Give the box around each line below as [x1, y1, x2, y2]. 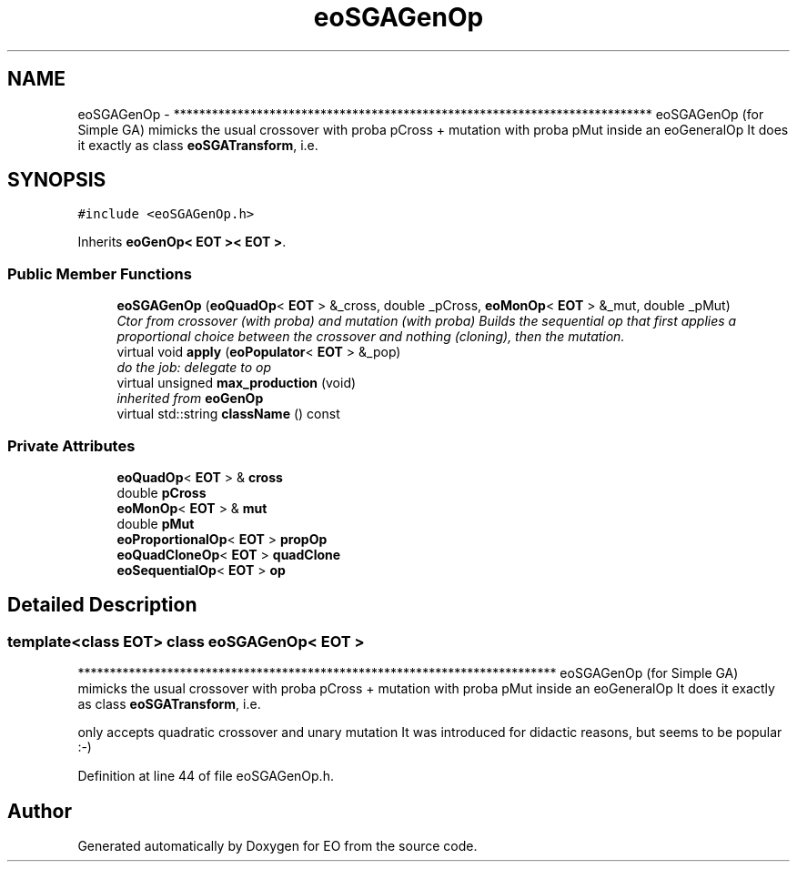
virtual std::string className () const [116, 406, 340, 422]
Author [7, 799, 72, 823]
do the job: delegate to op [116, 359, 272, 376]
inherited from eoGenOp [116, 390, 264, 407]
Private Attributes [7, 436, 136, 455]
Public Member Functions [7, 264, 192, 283]
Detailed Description [7, 593, 197, 617]
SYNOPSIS [7, 168, 106, 192]
